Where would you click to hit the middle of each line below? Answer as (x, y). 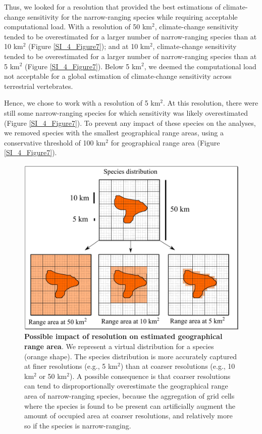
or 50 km (53, 376)
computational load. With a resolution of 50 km (78, 27)
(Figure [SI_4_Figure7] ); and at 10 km (89, 46)
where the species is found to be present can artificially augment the (130, 405)
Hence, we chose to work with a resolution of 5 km (82, 103)
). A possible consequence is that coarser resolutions (150, 376)
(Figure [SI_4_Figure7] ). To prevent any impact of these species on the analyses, (130, 123)
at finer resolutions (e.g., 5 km (71, 366)
